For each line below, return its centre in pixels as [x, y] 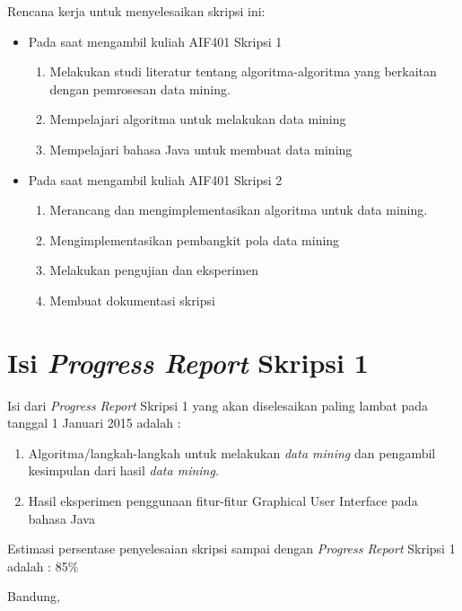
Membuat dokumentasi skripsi [132, 300]
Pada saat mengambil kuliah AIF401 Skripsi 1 [155, 41]
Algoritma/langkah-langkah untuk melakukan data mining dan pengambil [232, 452]
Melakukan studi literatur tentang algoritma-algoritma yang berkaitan [243, 71]
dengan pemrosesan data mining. [140, 89]
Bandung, [34, 596]
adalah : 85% [43, 566]
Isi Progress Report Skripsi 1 [188, 362]
